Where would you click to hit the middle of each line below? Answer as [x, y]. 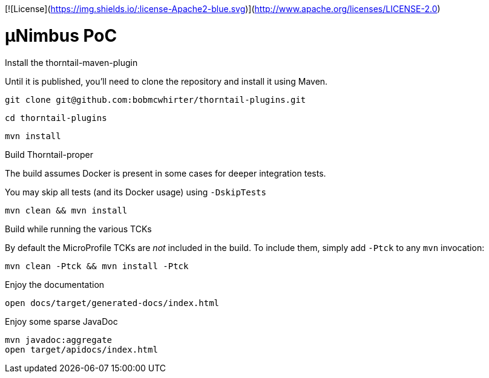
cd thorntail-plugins [56, 118]
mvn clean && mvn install [66, 210]
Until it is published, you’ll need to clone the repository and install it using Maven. [166, 81]
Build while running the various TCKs [78, 229]
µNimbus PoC [61, 35]
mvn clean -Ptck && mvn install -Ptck [97, 266]
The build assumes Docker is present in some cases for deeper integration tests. [166, 173]
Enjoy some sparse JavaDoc [61, 321]
